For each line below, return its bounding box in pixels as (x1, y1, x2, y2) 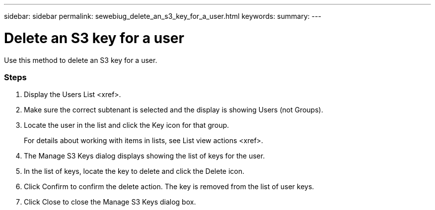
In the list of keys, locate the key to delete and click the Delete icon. (24, 167, 245, 176)
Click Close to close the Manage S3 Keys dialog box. (24, 198, 196, 207)
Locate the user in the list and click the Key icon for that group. (24, 121, 229, 130)
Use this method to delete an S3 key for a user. (4, 55, 157, 64)
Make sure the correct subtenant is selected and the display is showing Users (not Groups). (24, 105, 323, 114)
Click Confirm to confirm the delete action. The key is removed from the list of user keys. (24, 182, 314, 191)
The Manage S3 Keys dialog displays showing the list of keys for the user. (24, 152, 265, 160)
